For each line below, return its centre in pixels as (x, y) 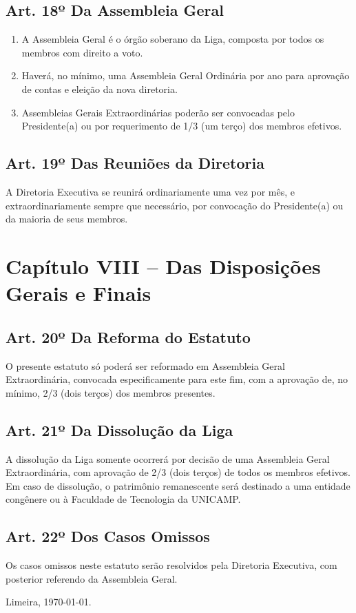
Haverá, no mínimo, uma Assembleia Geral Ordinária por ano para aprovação (186, 75)
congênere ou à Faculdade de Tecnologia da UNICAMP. (123, 499)
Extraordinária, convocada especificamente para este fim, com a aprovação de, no (177, 379)
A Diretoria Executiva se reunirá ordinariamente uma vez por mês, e (150, 191)
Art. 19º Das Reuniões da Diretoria (135, 163)
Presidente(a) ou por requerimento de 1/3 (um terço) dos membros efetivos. (182, 126)
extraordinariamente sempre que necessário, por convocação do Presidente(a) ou (175, 205)
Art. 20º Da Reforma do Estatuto (128, 336)
